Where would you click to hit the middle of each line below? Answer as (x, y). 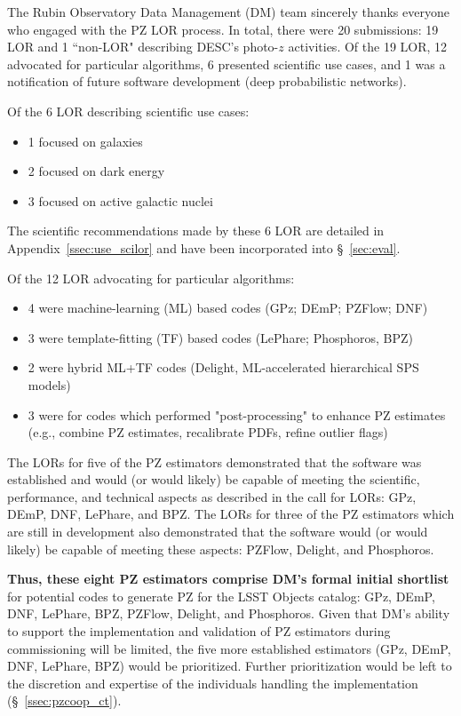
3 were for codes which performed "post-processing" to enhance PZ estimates (237, 414)
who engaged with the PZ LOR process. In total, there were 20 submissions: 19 (223, 29)
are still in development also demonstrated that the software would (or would (218, 532)
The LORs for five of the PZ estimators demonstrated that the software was (215, 461)
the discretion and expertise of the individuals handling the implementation (213, 683)
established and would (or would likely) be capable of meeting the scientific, (214, 479)
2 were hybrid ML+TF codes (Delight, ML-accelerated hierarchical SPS (223, 367)
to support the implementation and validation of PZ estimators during (199, 631)
